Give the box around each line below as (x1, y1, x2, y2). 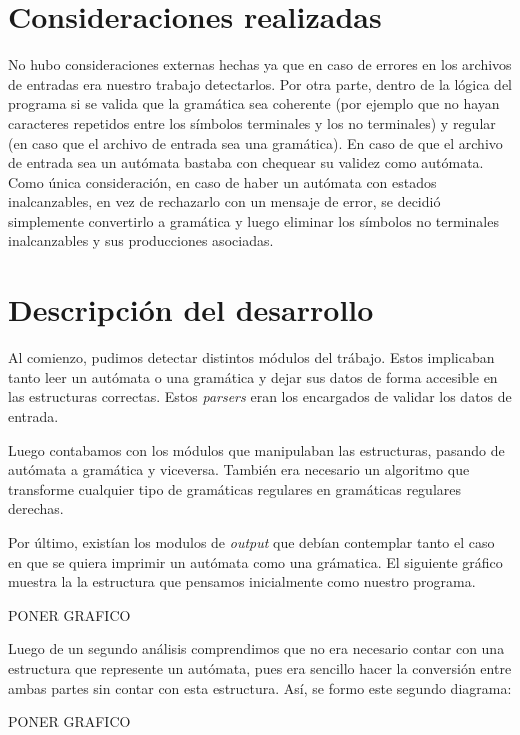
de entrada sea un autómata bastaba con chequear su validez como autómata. (8, 152, 484, 173)
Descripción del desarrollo (8, 289, 374, 330)
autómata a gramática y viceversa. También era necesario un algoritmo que (8, 459, 470, 480)
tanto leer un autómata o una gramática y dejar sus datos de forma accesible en (8, 366, 498, 387)
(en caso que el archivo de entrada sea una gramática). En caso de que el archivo (8, 132, 503, 153)
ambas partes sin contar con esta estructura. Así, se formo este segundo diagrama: (8, 677, 512, 698)
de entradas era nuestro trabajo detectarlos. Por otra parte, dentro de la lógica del (8, 73, 512, 94)
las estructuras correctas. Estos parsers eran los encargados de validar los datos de (8, 386, 512, 407)
